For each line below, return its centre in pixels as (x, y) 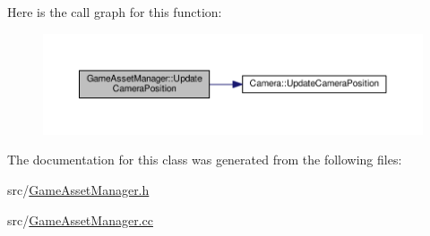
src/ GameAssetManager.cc (80, 219)
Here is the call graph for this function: (115, 12)
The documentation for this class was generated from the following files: (205, 160)
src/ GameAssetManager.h (78, 189)
